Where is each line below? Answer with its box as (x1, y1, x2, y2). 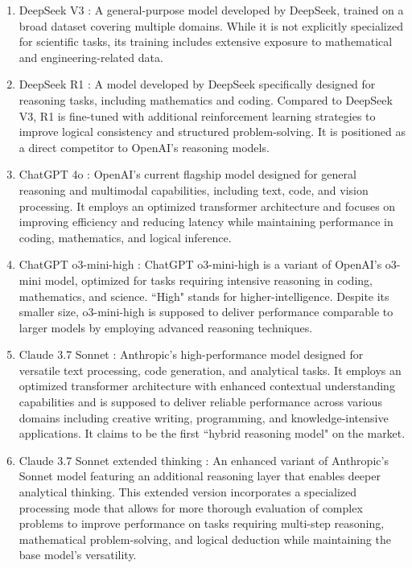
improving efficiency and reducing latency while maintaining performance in (19, 213, 393, 230)
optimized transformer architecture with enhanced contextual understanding (19, 377, 395, 394)
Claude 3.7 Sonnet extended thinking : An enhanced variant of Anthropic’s (19, 451, 389, 468)
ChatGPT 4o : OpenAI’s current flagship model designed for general (19, 166, 356, 183)
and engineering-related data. (19, 48, 163, 65)
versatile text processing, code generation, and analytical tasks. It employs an (19, 361, 402, 378)
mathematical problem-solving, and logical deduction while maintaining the (19, 530, 391, 547)
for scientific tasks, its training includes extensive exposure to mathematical (19, 33, 393, 50)
